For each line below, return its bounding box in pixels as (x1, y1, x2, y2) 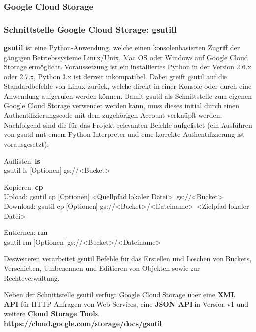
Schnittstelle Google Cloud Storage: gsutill (4, 23, 177, 35)
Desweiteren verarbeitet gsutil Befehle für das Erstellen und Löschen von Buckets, (4, 253, 252, 264)
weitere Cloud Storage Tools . (4, 308, 100, 319)
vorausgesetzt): (4, 139, 49, 149)
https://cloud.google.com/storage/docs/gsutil (4, 318, 162, 328)
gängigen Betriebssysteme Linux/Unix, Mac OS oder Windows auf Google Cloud (4, 52, 248, 62)
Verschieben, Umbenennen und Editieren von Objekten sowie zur (4, 263, 200, 273)
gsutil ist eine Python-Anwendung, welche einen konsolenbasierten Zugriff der (4, 42, 240, 53)
